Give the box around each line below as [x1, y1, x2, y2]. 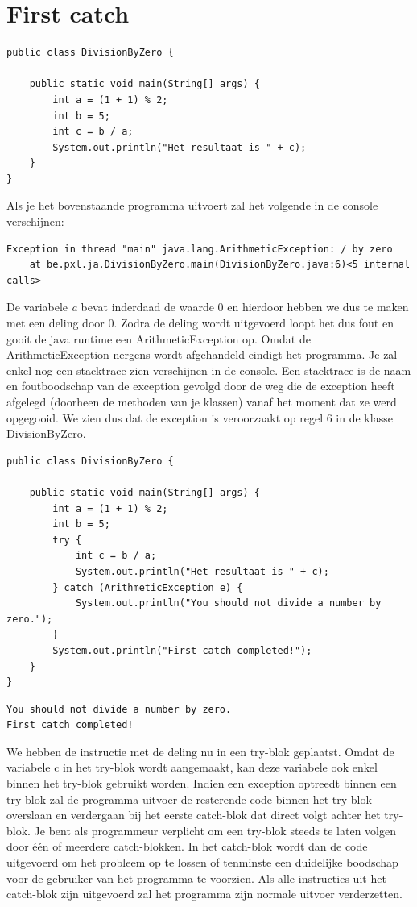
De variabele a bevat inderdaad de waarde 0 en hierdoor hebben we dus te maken [6, 298, 409, 315]
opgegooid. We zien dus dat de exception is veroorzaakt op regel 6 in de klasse [6, 409, 393, 426]
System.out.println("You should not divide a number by [75, 597, 382, 610]
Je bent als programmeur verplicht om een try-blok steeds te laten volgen [34, 822, 396, 838]
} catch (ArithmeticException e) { [52, 581, 243, 593]
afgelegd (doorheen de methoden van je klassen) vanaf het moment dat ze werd [6, 393, 397, 410]
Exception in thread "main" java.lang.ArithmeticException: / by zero [6, 243, 393, 255]
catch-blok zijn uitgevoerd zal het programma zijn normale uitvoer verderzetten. [6, 885, 403, 902]
